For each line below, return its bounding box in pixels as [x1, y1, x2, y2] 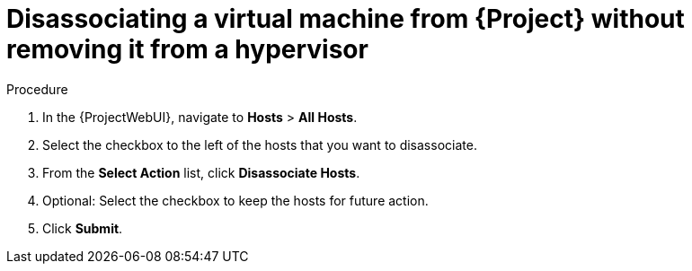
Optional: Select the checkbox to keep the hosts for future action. [42, 192, 429, 208]
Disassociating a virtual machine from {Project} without [6, 4, 685, 34]
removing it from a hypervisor [6, 34, 368, 65]
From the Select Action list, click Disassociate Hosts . [42, 164, 360, 180]
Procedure [6, 81, 68, 97]
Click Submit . [42, 220, 123, 236]
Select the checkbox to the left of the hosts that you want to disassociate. [42, 136, 477, 153]
